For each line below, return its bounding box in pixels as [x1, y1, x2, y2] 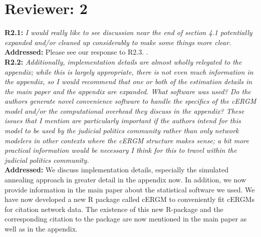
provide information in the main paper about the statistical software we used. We [5, 184, 255, 194]
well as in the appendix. [5, 223, 78, 233]
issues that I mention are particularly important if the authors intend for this [5, 115, 241, 126]
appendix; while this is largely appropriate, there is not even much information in [5, 66, 253, 77]
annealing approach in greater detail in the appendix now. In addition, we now [5, 174, 246, 185]
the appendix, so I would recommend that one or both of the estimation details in [5, 76, 252, 87]
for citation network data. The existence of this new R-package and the [5, 203, 223, 214]
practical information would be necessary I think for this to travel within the [5, 145, 237, 155]
